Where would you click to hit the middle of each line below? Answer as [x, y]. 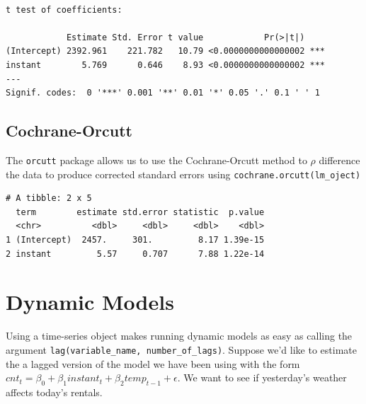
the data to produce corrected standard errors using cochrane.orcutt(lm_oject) [183, 174]
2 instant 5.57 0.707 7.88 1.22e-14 [135, 254]
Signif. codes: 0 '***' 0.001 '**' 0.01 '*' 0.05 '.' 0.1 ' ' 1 [163, 93]
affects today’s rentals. [54, 392]
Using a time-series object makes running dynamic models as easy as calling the [179, 336]
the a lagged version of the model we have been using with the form [153, 363]
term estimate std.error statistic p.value [140, 212]
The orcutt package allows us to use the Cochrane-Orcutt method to [156, 160]
